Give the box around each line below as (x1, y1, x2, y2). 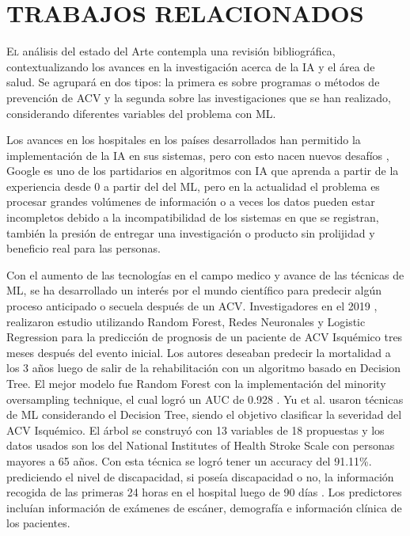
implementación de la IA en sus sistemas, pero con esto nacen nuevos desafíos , (6, 146, 389, 163)
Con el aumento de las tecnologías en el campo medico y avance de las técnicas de (6, 266, 404, 283)
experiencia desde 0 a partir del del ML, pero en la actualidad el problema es (6, 177, 380, 194)
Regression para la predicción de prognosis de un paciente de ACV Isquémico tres (6, 329, 403, 345)
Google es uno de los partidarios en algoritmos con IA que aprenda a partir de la (6, 162, 399, 179)
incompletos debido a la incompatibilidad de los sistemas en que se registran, (6, 209, 379, 226)
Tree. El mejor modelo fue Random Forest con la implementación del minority (6, 375, 386, 391)
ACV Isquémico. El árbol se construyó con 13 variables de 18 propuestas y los (6, 421, 385, 438)
